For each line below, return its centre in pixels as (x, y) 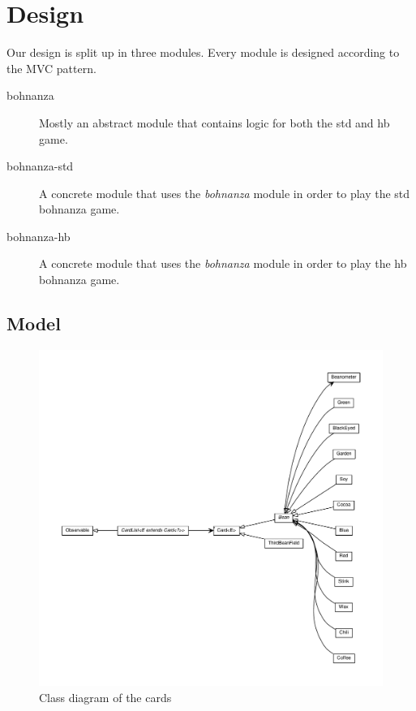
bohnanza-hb (39, 236)
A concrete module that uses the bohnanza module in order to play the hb (223, 263)
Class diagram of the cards (105, 697)
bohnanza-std (40, 166)
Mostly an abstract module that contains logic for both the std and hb (214, 122)
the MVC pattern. (51, 68)
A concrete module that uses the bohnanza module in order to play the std (225, 193)
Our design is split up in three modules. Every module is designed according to (203, 52)
